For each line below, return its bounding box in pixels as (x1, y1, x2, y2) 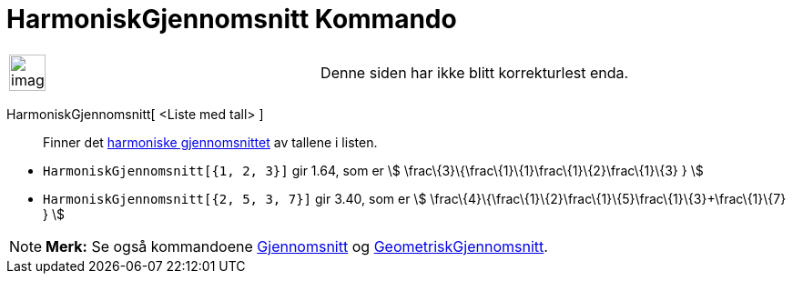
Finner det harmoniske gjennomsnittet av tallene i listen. (43, 134, 378, 150)
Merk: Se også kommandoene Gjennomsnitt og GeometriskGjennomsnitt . (46, 236, 548, 256)
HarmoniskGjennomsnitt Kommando (6, 4, 457, 35)
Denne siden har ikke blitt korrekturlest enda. (320, 63, 629, 82)
